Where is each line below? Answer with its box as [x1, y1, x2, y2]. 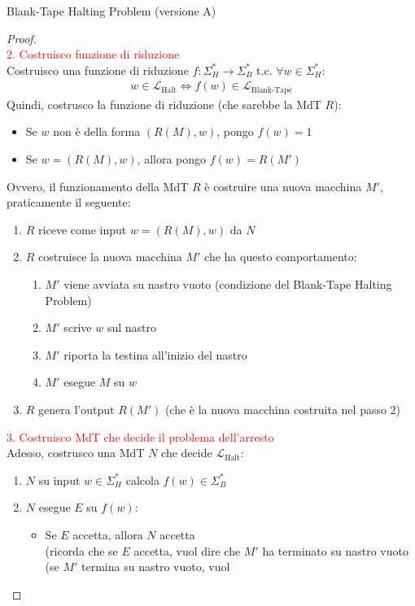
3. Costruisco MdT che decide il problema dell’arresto [7, 428, 274, 445]
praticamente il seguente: [7, 194, 131, 211]
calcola [125, 471, 159, 488]
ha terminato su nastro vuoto [262, 542, 408, 559]
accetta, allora [72, 525, 143, 543]
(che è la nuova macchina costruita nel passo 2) [164, 400, 401, 417]
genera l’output [38, 400, 115, 417]
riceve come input [38, 220, 127, 238]
